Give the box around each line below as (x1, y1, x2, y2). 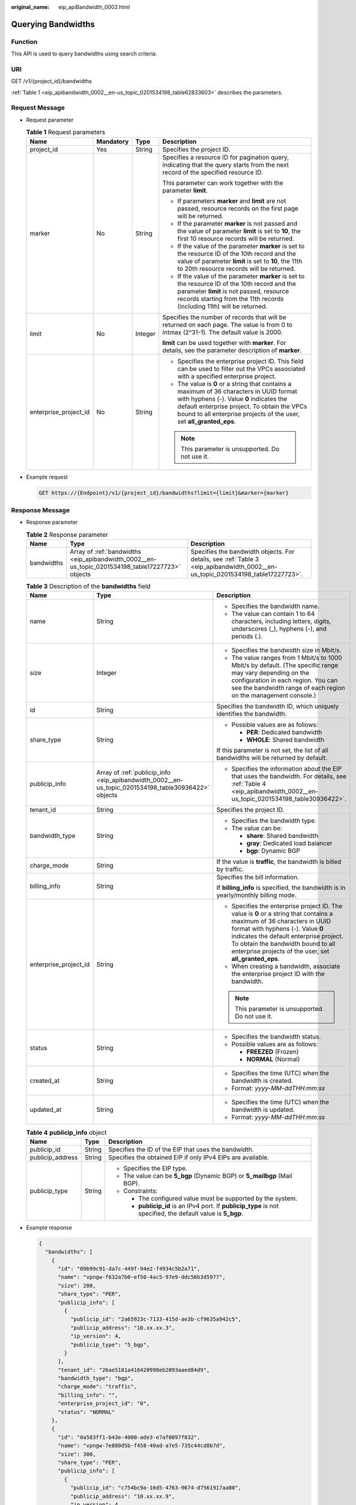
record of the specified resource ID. (162, 168, 264, 176)
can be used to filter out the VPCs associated (177, 364, 306, 373)
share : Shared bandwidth (246, 831, 319, 840)
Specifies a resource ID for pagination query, (162, 153, 289, 161)
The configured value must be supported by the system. (138, 1194, 298, 1202)
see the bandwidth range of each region (231, 684, 345, 692)
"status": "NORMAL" (58, 1409, 115, 1415)
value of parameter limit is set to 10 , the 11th (177, 256, 303, 265)
